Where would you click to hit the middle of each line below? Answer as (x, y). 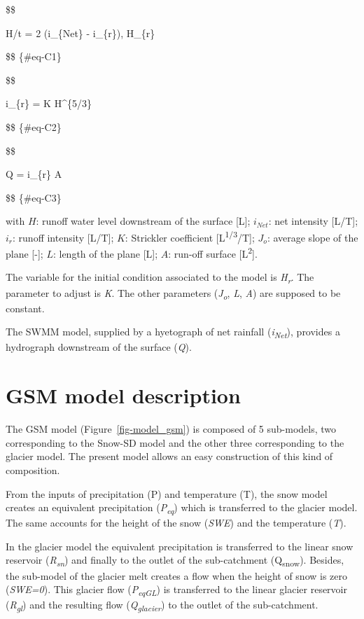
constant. (25, 308)
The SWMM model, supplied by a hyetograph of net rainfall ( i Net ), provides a (173, 333)
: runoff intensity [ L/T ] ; (63, 237)
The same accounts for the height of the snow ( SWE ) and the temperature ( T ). (176, 523)
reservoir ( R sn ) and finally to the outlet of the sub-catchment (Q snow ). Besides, (175, 561)
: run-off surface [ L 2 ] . (213, 252)
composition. (33, 470)
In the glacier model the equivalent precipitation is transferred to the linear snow (180, 546)
